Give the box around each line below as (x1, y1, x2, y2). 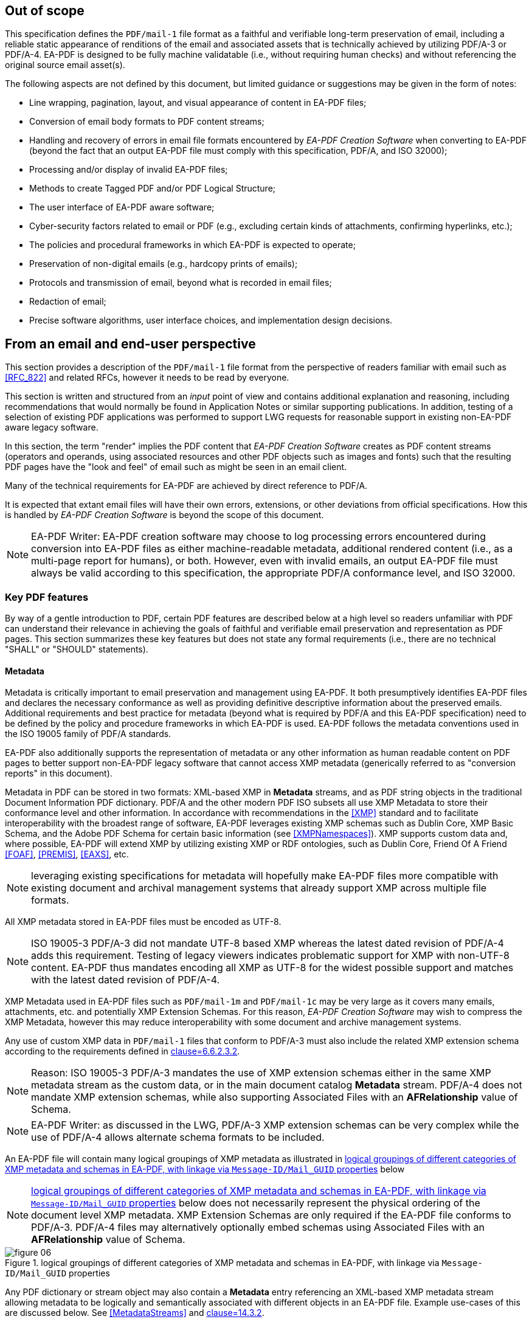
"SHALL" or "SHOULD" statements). (5, 644, 148, 655)
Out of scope (5, 3, 85, 18)
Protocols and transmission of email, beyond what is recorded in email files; (29, 277, 332, 288)
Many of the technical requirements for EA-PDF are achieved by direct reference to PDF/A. (5, 480, 368, 491)
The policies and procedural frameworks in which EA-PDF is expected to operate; (29, 240, 356, 251)
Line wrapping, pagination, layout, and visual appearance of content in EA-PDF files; (29, 97, 367, 108)
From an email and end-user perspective (5, 336, 256, 351)
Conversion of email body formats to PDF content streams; (29, 116, 264, 127)
